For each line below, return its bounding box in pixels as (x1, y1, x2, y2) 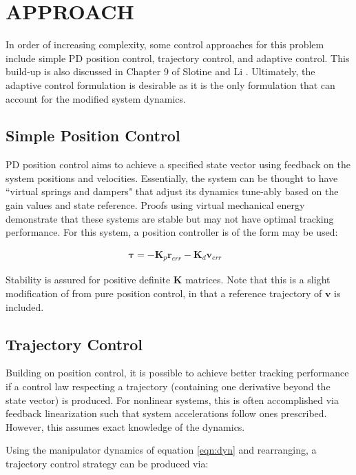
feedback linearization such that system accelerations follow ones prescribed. (6, 406, 327, 421)
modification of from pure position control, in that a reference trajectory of (6, 285, 322, 300)
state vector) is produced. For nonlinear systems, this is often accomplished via (6, 392, 339, 407)
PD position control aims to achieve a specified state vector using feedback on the (6, 157, 350, 172)
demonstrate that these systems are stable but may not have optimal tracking (6, 211, 334, 225)
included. (6, 299, 44, 314)
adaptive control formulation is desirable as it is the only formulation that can (6, 77, 335, 92)
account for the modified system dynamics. (6, 91, 186, 105)
